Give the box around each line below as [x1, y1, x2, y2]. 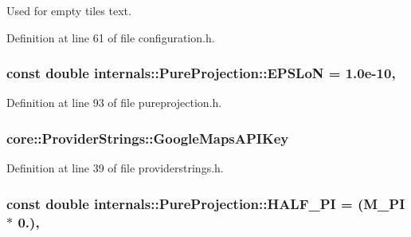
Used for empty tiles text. [6, 2, 131, 18]
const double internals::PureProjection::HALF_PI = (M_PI [6, 193, 405, 213]
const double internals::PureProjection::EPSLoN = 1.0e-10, [6, 63, 396, 83]
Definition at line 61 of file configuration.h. [6, 29, 215, 45]
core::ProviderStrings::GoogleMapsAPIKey [6, 128, 289, 148]
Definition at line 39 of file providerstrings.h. [6, 160, 224, 176]
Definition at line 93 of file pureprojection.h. [6, 94, 222, 111]
